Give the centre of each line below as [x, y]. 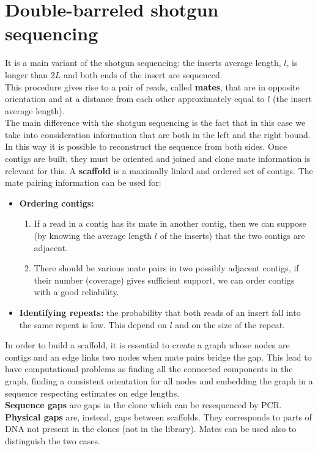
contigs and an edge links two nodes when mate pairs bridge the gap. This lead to [158, 357]
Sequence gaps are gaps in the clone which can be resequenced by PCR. [143, 405]
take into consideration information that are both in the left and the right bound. [158, 134]
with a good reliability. [76, 292]
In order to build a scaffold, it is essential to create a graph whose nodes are [147, 345]
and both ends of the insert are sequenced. [143, 74]
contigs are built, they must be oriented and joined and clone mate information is [158, 159]
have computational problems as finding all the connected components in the [149, 369]
